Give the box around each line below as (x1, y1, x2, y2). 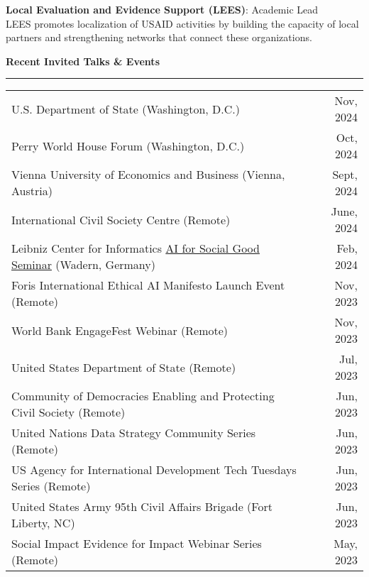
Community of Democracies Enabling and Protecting (11, 388, 275, 405)
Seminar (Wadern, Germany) (11, 256, 155, 273)
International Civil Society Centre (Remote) (11, 211, 231, 228)
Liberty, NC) (11, 515, 75, 532)
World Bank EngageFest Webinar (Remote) (11, 322, 228, 339)
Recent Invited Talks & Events (6, 53, 160, 68)
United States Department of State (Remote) (11, 358, 236, 375)
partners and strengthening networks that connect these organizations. (6, 30, 312, 45)
